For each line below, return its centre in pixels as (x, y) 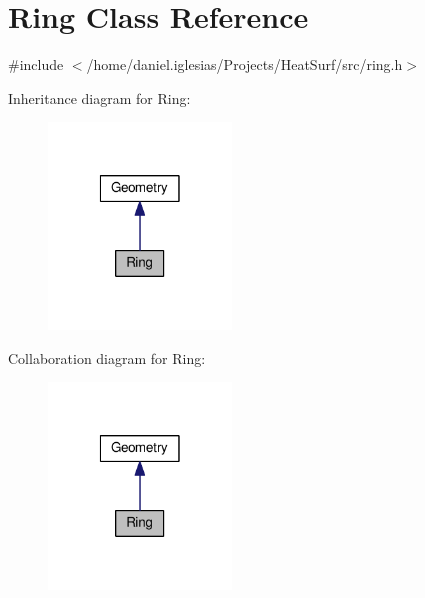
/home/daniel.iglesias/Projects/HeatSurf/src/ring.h (244, 64)
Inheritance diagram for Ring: (99, 97)
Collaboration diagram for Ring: (107, 357)
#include (36, 64)
